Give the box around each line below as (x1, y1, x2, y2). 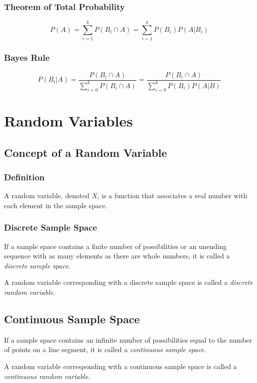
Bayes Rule (4, 51, 50, 64)
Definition (4, 170, 45, 183)
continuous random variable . (4, 371, 90, 381)
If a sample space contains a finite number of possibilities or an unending (4, 241, 227, 251)
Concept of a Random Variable (4, 144, 167, 160)
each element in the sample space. (4, 200, 107, 210)
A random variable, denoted (4, 190, 90, 201)
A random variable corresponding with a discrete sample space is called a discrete (4, 277, 253, 287)
